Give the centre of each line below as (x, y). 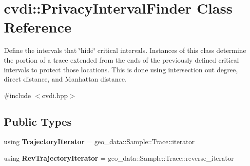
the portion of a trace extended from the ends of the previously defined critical (122, 59)
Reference (38, 27)
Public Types (38, 121)
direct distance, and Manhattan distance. (65, 79)
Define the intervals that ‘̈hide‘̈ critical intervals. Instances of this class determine (125, 50)
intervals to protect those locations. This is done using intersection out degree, (121, 69)
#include (18, 95)
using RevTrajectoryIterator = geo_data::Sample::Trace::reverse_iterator (119, 158)
